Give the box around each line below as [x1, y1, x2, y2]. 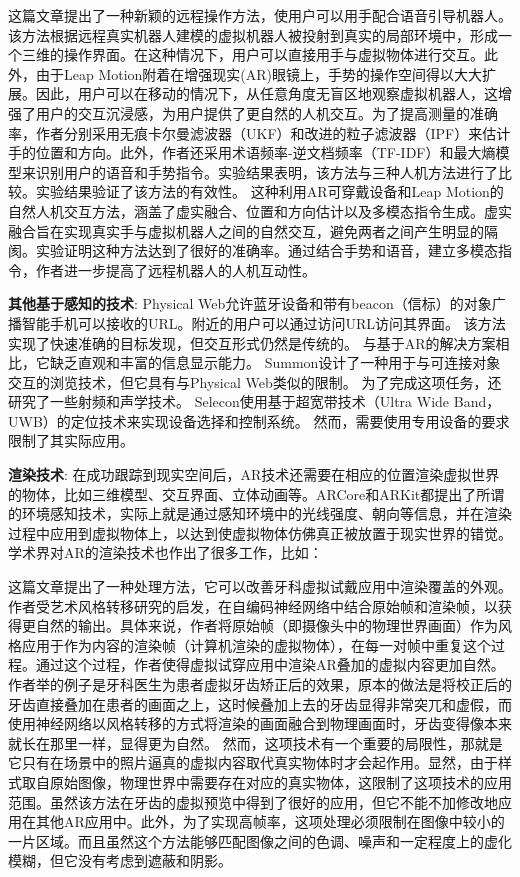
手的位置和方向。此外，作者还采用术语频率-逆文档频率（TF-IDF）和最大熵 [8, 142, 496, 163]
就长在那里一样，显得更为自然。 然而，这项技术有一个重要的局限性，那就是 [8, 732, 503, 753]
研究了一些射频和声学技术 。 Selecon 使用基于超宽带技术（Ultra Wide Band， [8, 391, 501, 412]
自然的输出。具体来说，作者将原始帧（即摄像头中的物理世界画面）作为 [35, 615, 498, 636]
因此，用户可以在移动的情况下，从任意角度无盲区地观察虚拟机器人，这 [35, 83, 498, 104]
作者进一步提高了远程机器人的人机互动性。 [35, 259, 316, 280]
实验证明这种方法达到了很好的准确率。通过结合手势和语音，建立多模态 [35, 240, 498, 261]
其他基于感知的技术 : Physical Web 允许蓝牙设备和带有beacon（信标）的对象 [8, 293, 492, 314]
